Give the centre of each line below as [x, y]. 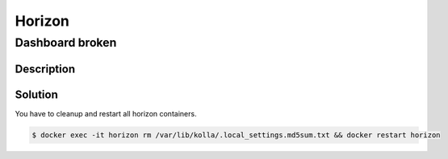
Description [45, 69]
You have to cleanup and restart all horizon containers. [106, 113]
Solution [36, 94]
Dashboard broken [66, 43]
